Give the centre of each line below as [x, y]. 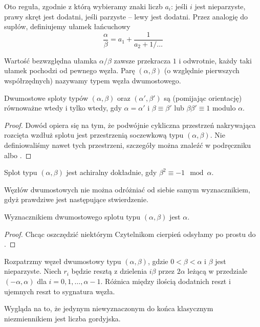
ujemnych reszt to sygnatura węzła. [60, 291]
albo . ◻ [18, 155]
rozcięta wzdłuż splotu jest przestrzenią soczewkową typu [94, 135]
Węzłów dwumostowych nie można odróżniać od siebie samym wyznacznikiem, [127, 189]
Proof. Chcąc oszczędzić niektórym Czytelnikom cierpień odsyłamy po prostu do [130, 234]
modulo [224, 108]
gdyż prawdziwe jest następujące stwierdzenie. [76, 199]
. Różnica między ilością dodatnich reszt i [166, 281]
